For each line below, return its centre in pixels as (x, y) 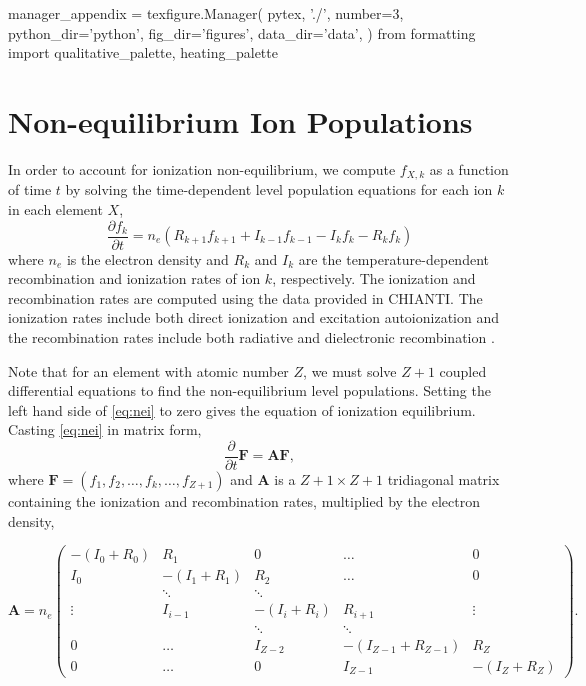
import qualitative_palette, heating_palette (143, 52)
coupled (463, 370)
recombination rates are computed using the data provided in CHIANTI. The (245, 297)
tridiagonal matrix (443, 479)
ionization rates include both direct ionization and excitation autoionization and (254, 317)
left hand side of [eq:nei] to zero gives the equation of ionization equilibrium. (242, 409)
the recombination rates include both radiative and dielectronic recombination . (251, 336)
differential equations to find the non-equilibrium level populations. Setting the (249, 390)
